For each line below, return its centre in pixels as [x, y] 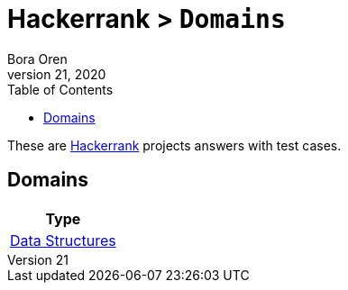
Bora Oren [37, 59]
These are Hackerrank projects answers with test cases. [174, 145]
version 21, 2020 [57, 74]
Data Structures [63, 240]
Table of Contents [60, 89]
